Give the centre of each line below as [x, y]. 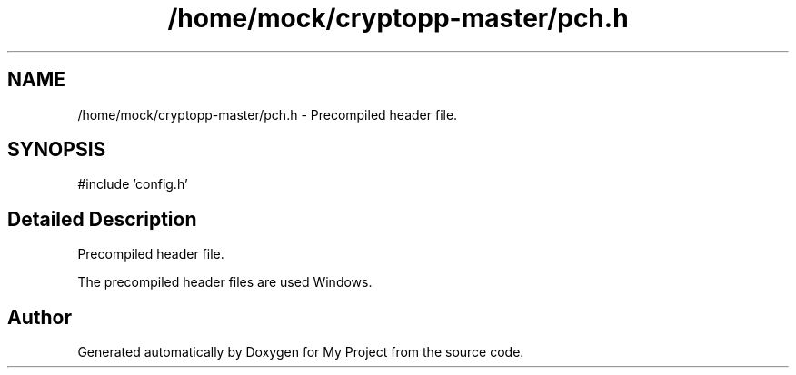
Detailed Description [102, 219]
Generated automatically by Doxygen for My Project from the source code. [301, 352]
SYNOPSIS [57, 150]
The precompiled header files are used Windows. [225, 282]
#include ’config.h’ [133, 184]
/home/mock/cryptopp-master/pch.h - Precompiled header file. [268, 114]
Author [40, 317]
